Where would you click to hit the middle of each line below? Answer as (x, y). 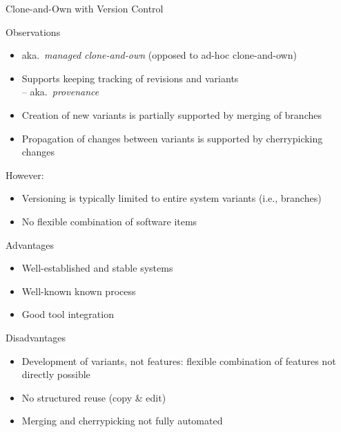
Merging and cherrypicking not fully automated (122, 421)
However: (25, 175)
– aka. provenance (60, 92)
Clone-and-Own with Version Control (85, 8)
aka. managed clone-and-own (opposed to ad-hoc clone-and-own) (159, 55)
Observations (33, 31)
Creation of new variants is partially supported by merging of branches (172, 114)
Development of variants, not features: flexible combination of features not (179, 360)
